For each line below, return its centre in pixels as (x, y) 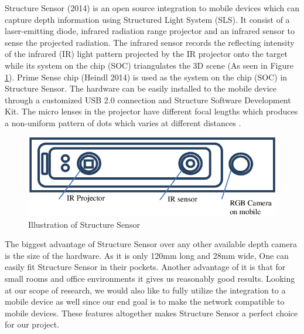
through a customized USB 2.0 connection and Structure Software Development (148, 99)
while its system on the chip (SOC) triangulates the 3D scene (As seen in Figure (149, 65)
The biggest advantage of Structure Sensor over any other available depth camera (151, 244)
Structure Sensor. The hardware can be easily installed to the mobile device (141, 88)
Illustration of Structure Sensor (84, 224)
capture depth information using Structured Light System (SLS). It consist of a (147, 19)
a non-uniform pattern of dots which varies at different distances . (123, 122)
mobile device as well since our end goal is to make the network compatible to (145, 301)
